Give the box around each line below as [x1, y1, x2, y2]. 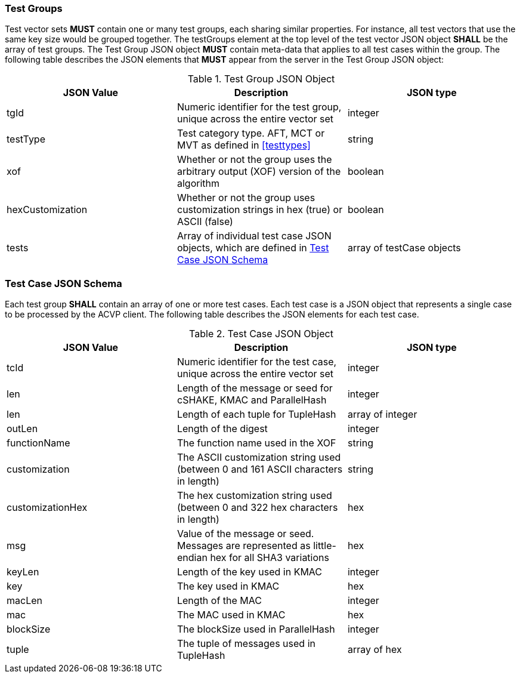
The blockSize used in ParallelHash [177, 623, 335, 636]
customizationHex [7, 501, 88, 514]
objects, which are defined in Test [177, 242, 329, 254]
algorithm [177, 177, 220, 190]
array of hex [347, 643, 402, 656]
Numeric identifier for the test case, [177, 356, 337, 368]
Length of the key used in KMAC [177, 566, 323, 578]
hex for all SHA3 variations [210, 551, 329, 564]
